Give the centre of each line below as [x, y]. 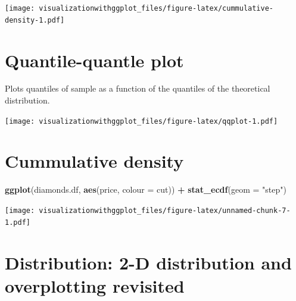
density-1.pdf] [35, 20]
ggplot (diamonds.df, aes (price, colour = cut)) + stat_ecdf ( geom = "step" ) [146, 189]
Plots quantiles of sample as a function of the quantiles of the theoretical [138, 88]
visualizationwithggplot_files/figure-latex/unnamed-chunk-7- [165, 211]
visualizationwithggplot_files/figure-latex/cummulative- [156, 8]
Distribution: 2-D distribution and [148, 262]
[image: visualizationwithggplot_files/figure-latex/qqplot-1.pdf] [141, 121]
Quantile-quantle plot [94, 60]
